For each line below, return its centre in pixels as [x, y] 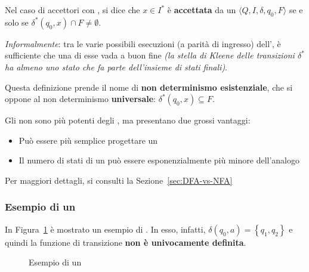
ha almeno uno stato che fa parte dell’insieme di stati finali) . [116, 67]
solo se [17, 22]
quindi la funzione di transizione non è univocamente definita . [126, 242]
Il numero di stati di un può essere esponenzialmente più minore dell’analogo [159, 160]
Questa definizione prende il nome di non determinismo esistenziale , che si [149, 87]
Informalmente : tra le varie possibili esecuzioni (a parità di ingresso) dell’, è [143, 43]
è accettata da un [202, 10]
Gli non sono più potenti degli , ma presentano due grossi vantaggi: [128, 120]
